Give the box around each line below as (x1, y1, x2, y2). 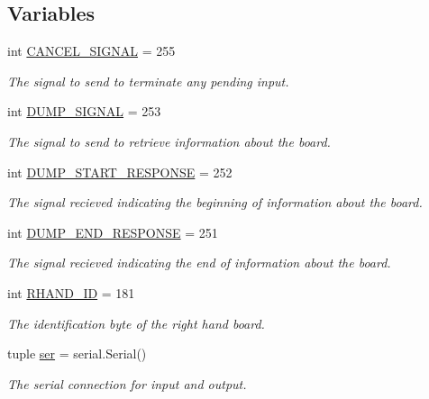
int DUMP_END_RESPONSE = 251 (7, 222, 218, 241)
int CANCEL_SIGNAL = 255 (7, 41, 176, 60)
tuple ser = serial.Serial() (7, 344, 147, 363)
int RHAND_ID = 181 (7, 283, 135, 302)
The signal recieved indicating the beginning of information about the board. (7, 193, 423, 212)
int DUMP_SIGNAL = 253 (7, 102, 161, 121)
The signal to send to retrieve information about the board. (7, 131, 331, 150)
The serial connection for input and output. (7, 374, 247, 393)
